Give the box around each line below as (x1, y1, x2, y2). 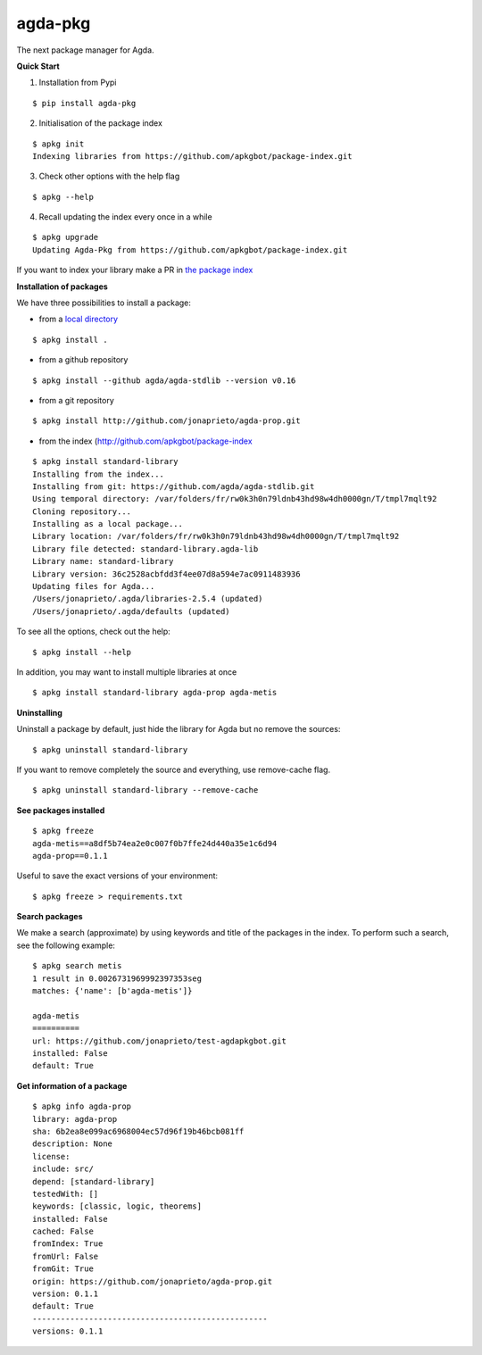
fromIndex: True (32, 1239, 104, 1249)
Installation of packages (16, 281, 109, 292)
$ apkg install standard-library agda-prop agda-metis (32, 687, 278, 698)
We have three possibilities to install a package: (16, 297, 192, 308)
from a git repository (38, 395, 115, 405)
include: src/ (32, 1164, 94, 1174)
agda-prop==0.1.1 (32, 851, 108, 860)
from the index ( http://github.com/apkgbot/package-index (38, 436, 253, 446)
